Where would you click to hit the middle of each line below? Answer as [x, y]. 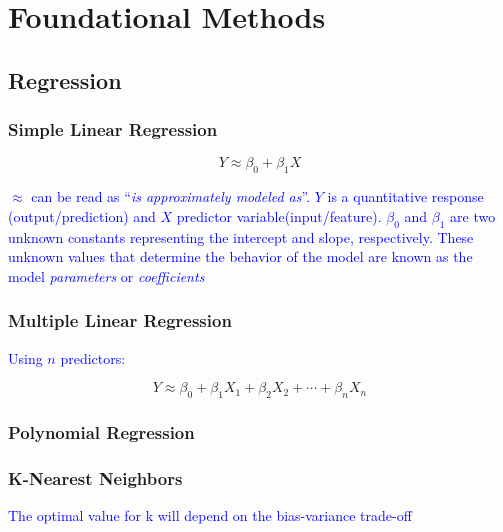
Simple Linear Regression [113, 129]
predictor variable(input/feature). [279, 215]
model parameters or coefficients [106, 275]
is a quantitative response [405, 196]
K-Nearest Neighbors [95, 477]
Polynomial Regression [101, 431]
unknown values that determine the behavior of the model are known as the [240, 256]
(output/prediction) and [82, 215]
